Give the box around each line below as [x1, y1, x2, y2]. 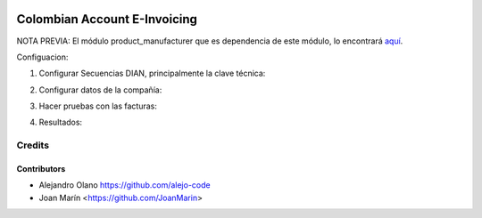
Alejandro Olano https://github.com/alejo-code [38, 180, 211, 190]
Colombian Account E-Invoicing [16, 12, 198, 27]
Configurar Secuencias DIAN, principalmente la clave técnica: [38, 68, 266, 79]
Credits [16, 139, 49, 151]
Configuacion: [16, 52, 69, 62]
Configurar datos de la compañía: [38, 85, 162, 95]
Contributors [16, 164, 66, 174]
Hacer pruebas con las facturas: [38, 101, 158, 111]
